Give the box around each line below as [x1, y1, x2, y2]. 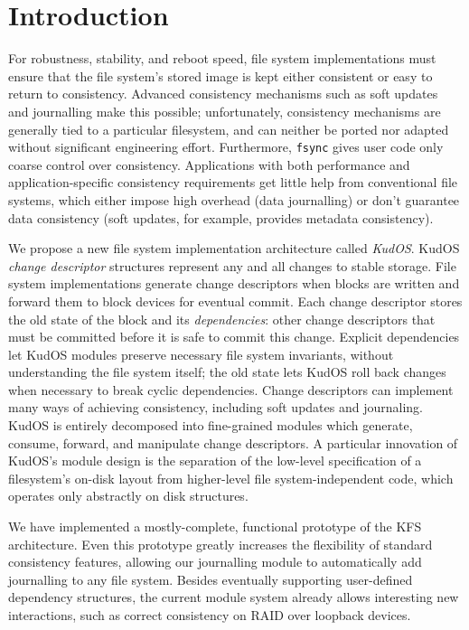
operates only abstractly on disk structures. [8, 486, 249, 505]
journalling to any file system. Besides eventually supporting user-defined [8, 569, 413, 588]
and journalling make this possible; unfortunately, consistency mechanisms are [8, 101, 441, 120]
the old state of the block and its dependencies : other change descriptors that [8, 309, 436, 328]
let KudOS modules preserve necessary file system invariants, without [8, 344, 394, 363]
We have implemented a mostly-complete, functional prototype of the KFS [8, 517, 422, 536]
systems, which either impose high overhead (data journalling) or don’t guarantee [8, 190, 460, 209]
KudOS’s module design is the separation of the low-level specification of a [8, 451, 422, 470]
